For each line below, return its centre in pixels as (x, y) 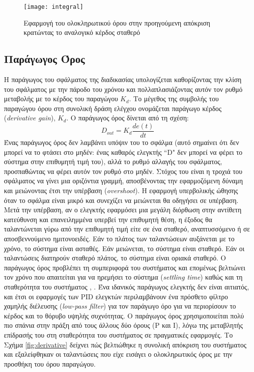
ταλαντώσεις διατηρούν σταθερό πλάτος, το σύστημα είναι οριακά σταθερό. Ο (115, 258)
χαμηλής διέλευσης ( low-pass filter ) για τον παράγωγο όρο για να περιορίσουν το (120, 306)
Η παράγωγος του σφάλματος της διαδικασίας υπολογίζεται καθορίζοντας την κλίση (123, 79)
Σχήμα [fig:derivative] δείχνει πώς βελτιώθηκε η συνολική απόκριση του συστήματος (125, 344)
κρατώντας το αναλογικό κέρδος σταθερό (82, 32)
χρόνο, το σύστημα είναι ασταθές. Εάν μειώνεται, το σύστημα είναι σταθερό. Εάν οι (124, 248)
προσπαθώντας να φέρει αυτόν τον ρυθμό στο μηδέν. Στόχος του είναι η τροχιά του (123, 171)
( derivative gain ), (30, 118)
